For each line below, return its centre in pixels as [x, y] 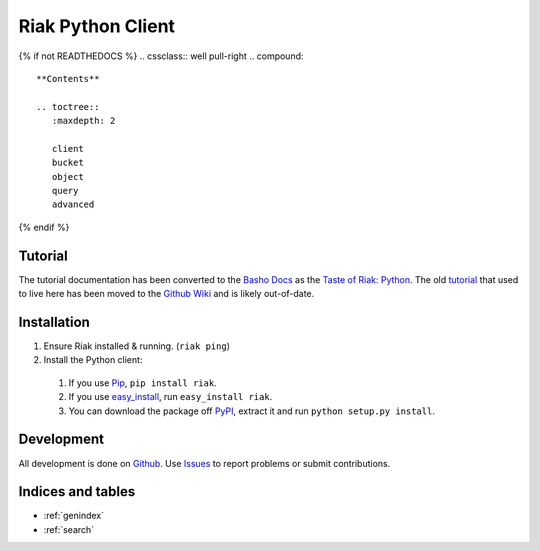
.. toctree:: [68, 106]
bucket [67, 163]
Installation [54, 321]
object [67, 176]
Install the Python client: [93, 360]
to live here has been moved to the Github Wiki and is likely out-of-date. [166, 294]
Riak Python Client [96, 26]
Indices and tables [77, 491]
